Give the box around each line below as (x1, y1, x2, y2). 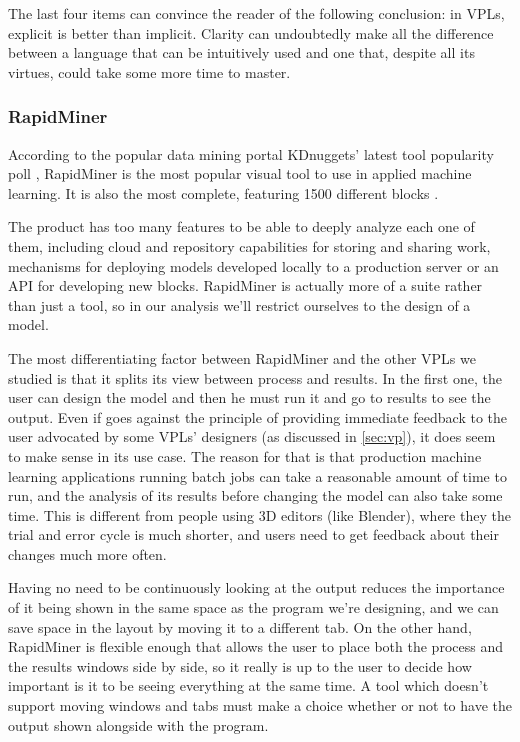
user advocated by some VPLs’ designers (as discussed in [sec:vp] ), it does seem (8, 426, 496, 447)
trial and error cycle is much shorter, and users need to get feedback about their (8, 524, 499, 545)
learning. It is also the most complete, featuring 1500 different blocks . (8, 182, 439, 203)
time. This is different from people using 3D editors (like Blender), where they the (8, 504, 511, 525)
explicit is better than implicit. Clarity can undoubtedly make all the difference (8, 22, 494, 43)
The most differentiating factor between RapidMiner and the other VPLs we (8, 347, 476, 368)
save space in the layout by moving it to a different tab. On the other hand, (8, 616, 472, 637)
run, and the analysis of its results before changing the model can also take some (8, 485, 503, 506)
